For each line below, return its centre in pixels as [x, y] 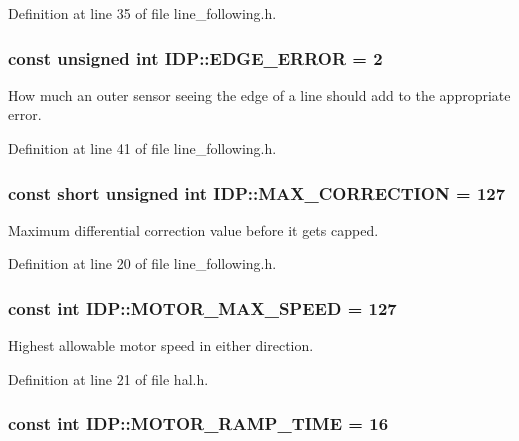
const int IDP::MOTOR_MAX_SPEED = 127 [202, 307]
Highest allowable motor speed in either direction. [161, 345]
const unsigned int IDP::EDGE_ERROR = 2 [195, 57]
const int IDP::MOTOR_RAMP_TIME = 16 [198, 423]
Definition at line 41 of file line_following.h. [142, 148]
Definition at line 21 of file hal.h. [108, 378]
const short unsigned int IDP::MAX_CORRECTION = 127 [257, 192]
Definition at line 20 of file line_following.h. [142, 263]
